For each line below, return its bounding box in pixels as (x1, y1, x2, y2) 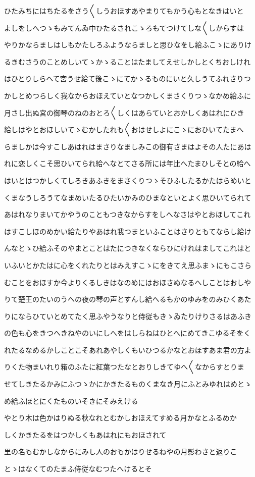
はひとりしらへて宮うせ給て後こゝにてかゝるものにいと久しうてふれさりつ (4, 73, 251, 84)
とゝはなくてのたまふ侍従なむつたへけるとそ (4, 463, 152, 474)
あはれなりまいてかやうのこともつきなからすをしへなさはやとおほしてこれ (4, 209, 251, 220)
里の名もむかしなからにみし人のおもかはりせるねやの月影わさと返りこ (4, 446, 237, 457)
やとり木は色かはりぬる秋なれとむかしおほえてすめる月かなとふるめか (4, 412, 237, 423)
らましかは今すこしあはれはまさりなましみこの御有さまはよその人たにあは (4, 141, 251, 151)
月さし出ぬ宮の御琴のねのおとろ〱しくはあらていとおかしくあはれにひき (4, 107, 244, 118)
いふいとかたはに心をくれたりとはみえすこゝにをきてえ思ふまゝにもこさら (4, 259, 251, 270)
